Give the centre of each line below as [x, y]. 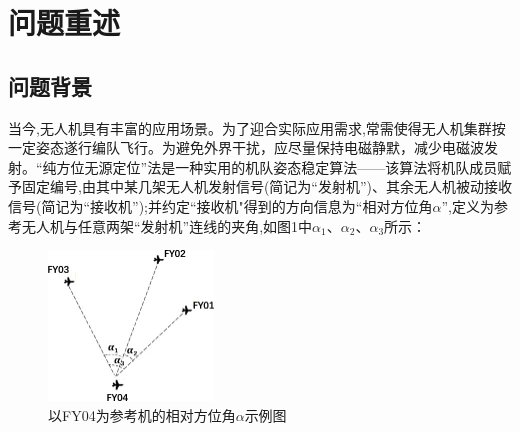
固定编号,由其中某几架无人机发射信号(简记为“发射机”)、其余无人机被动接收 [266, 186]
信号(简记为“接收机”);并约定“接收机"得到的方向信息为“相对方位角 [220, 205]
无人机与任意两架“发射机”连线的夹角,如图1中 [167, 225]
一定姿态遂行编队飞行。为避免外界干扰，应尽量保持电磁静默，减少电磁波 [246, 147]
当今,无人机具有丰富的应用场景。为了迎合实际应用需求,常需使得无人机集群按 [257, 127]
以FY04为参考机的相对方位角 [142, 414]
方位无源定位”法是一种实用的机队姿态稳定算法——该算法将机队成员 [277, 166]
